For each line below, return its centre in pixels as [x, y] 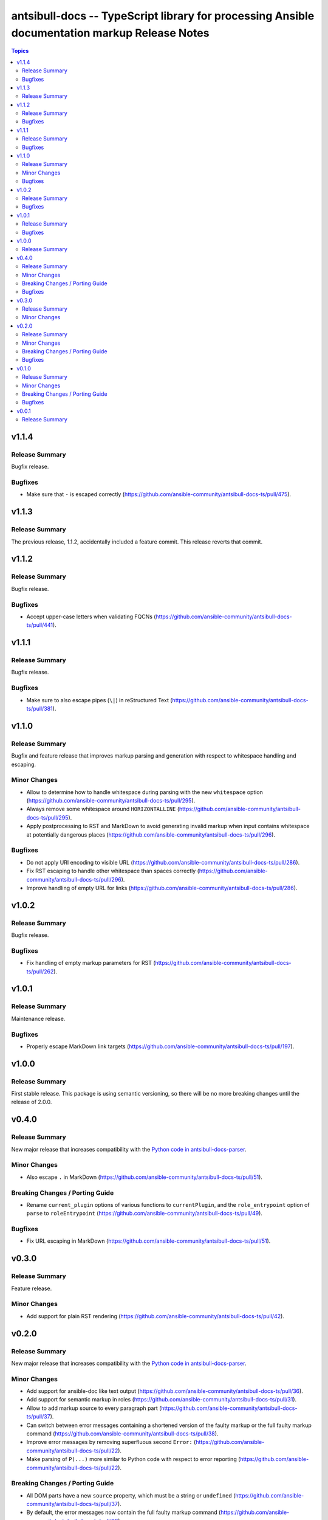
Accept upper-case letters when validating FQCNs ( [91, 617]
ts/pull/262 [40, 971]
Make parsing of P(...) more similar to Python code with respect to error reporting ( [133, 1459]
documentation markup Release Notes [110, 33]
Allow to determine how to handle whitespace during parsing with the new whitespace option [145, 792]
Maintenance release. [38, 1018]
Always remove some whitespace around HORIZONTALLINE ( [103, 809]
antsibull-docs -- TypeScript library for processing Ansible [163, 16]
